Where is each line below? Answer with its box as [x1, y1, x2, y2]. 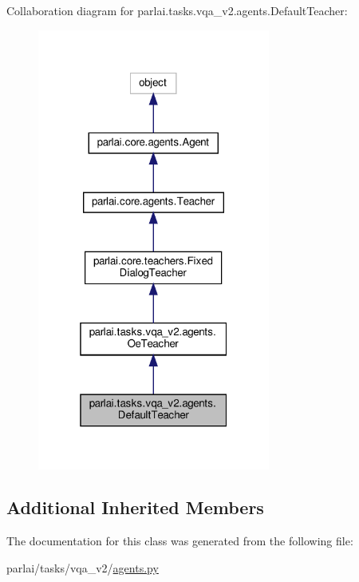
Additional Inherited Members [6, 495, 264, 520]
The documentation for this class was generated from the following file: [6, 533, 353, 549]
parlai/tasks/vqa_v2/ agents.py [6, 559, 159, 576]
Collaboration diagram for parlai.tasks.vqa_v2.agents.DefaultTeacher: [6, 2, 348, 18]
